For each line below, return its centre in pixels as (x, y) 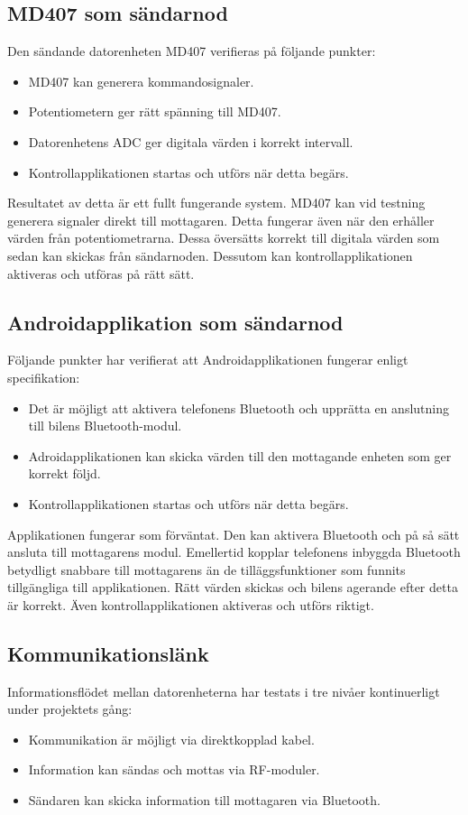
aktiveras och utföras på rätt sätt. (101, 273)
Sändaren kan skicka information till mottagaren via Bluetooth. (204, 800)
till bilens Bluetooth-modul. (105, 426)
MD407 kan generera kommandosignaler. (141, 81)
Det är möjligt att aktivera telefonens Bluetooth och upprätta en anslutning (239, 407)
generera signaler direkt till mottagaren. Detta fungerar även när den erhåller (221, 220)
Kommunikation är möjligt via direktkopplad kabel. (171, 739)
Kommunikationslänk (108, 653)
